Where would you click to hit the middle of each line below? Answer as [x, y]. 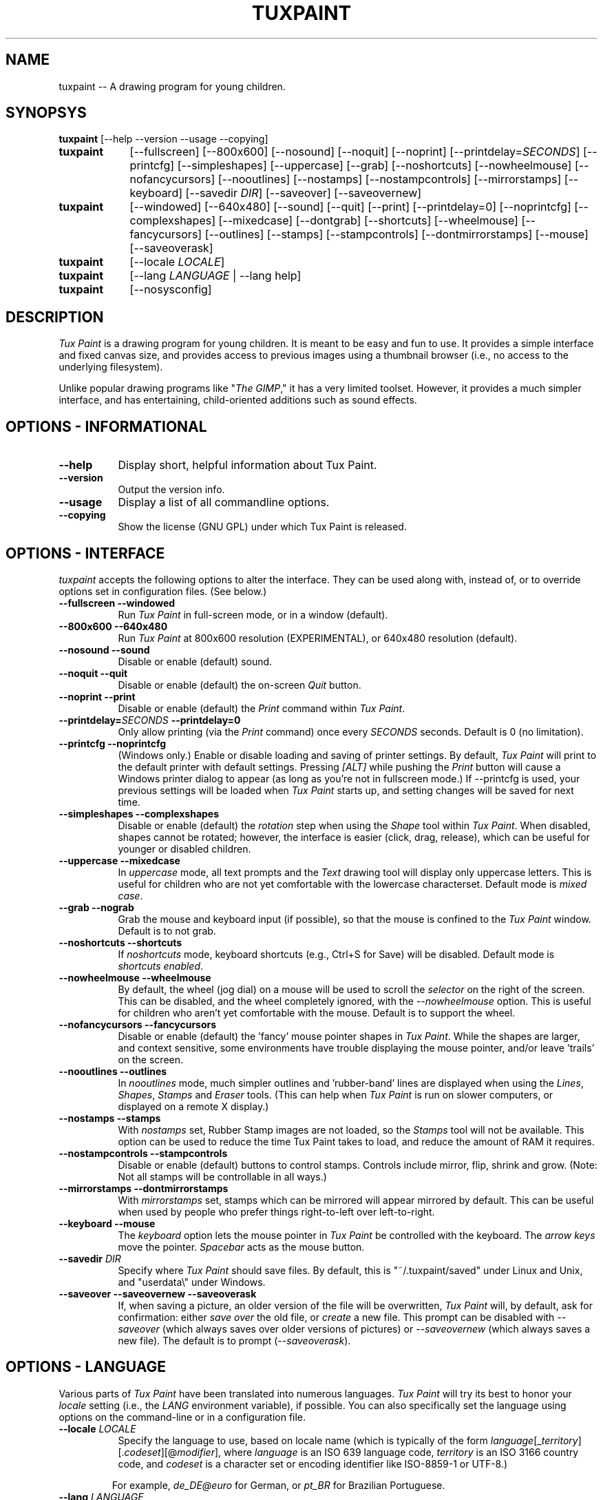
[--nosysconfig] [171, 290]
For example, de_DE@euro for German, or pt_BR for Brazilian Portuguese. [278, 1485]
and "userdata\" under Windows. [192, 1282]
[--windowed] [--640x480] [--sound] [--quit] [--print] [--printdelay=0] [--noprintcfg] [350, 207]
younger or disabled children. [184, 848]
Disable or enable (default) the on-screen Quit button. [240, 685]
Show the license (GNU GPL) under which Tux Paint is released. [262, 527]
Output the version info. [171, 490]
